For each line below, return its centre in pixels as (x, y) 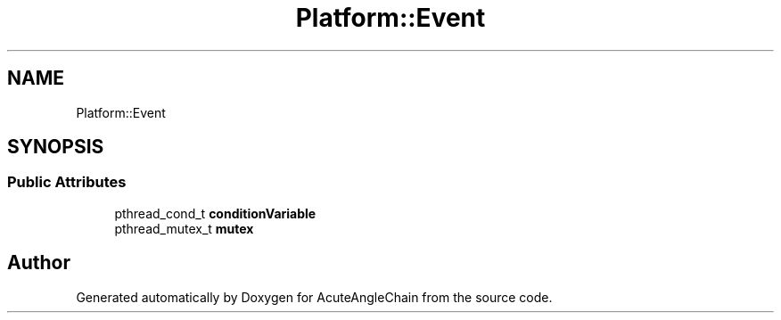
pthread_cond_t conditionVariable (215, 213)
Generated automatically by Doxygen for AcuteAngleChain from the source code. (314, 297)
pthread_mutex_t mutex (184, 228)
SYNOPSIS (56, 147)
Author (39, 263)
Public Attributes (67, 182)
